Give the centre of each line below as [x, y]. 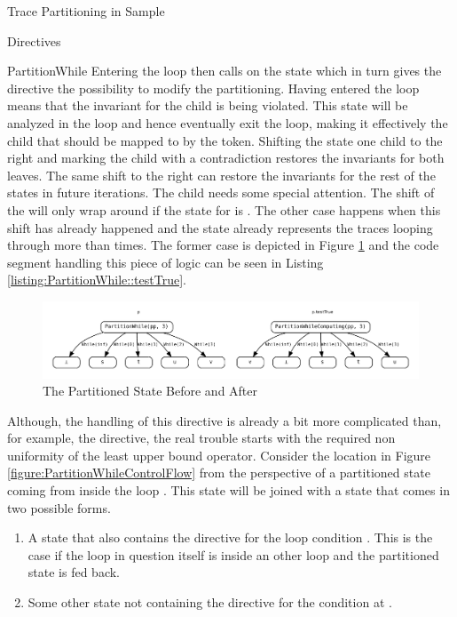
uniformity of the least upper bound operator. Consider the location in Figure [219, 455]
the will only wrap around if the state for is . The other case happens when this [224, 209]
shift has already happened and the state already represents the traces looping [220, 227]
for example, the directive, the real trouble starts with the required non [201, 438]
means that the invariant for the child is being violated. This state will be [208, 105]
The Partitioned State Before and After [150, 391]
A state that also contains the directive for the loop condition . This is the [230, 537]
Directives [34, 40]
